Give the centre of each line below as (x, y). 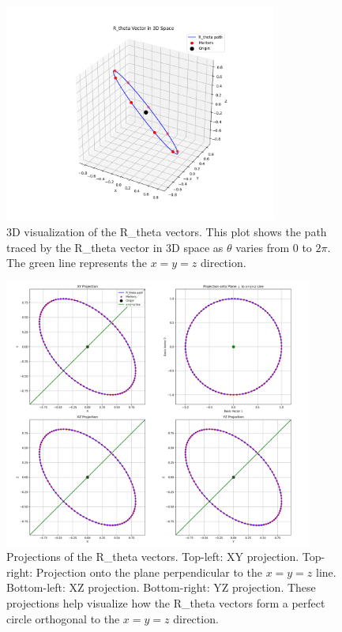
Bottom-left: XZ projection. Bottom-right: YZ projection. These (161, 587)
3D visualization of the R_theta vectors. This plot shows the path (167, 231)
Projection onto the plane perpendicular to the (149, 572)
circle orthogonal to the (63, 618)
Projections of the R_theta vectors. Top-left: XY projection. (153, 557)
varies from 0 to (274, 247)
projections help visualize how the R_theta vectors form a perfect (166, 602)
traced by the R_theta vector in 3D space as (115, 247)
